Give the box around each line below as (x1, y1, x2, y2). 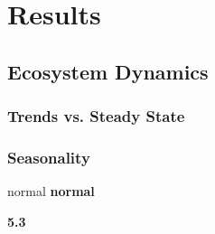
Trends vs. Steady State (7, 105, 185, 127)
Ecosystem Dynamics (7, 57, 209, 85)
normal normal (7, 182, 95, 201)
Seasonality (7, 145, 90, 168)
